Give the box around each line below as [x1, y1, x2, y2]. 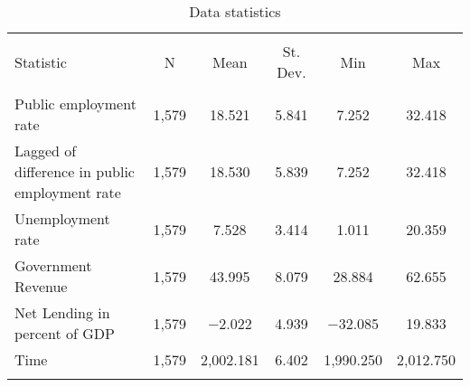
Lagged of [14, 140, 77, 161]
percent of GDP [14, 323, 115, 344]
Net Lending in [14, 302, 110, 323]
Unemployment [14, 208, 110, 229]
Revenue [14, 276, 68, 297]
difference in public [14, 161, 135, 182]
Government [14, 255, 92, 276]
